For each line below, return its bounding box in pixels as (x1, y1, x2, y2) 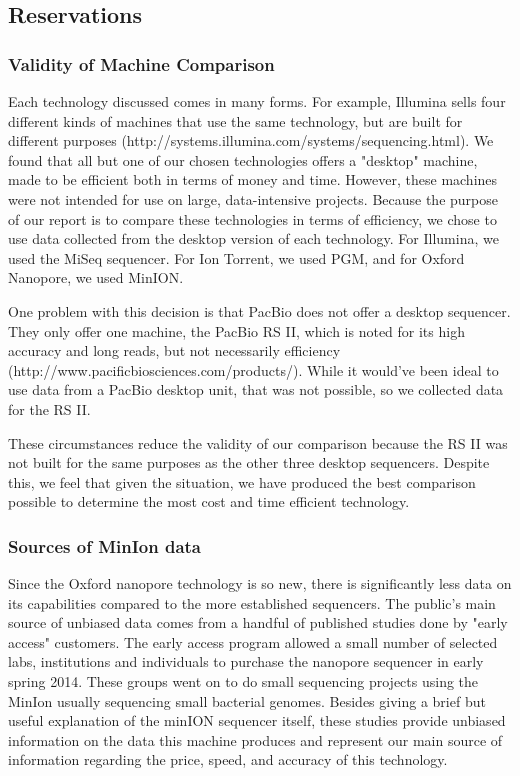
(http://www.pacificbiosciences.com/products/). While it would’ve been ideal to (8, 359, 499, 380)
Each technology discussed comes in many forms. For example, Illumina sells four (8, 91, 506, 111)
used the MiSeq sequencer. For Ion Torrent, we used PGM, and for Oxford (8, 247, 465, 268)
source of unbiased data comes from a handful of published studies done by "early (8, 612, 508, 633)
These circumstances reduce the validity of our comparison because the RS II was (8, 432, 508, 453)
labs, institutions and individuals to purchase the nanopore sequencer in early (8, 651, 484, 672)
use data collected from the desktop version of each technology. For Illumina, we (8, 228, 499, 249)
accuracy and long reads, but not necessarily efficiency (8, 340, 341, 361)
